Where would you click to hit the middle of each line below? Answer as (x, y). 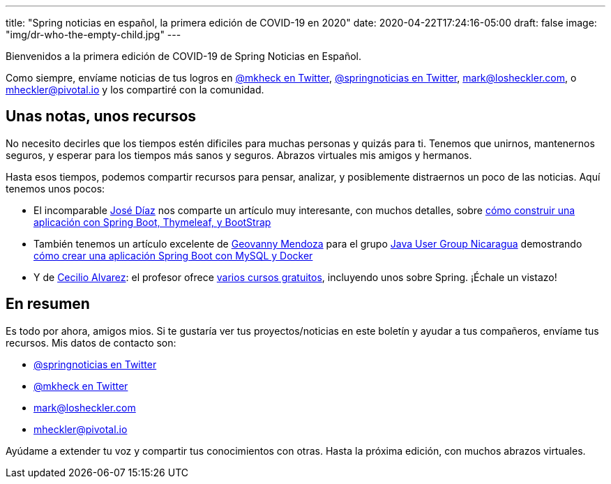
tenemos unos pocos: (55, 188)
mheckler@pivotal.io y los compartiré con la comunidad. (135, 90)
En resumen (48, 304)
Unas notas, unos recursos (101, 116)
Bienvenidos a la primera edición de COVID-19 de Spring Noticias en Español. (184, 56)
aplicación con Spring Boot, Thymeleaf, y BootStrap (152, 222)
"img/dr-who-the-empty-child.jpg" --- (93, 35)
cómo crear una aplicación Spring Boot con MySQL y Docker (173, 255)
